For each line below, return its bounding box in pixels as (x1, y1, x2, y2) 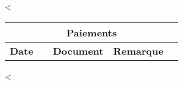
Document (52, 43, 104, 58)
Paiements (66, 25, 117, 39)
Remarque (113, 43, 163, 58)
